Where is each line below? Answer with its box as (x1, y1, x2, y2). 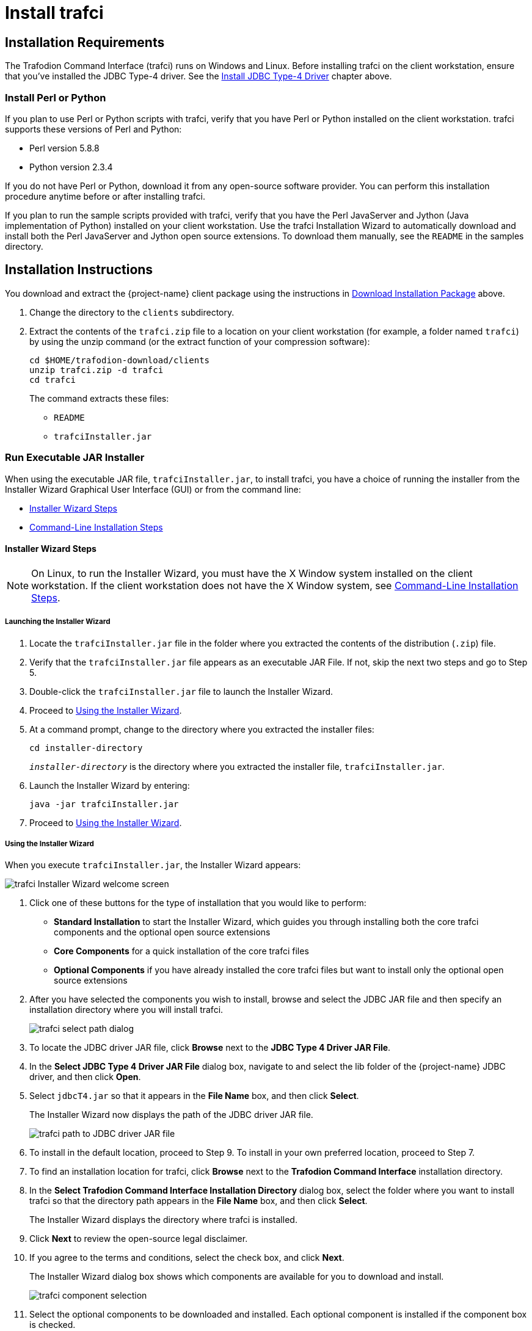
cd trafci (29, 374, 76, 385)
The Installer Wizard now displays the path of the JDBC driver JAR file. (29, 1109, 313, 1120)
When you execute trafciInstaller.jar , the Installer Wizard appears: (5, 860, 301, 871)
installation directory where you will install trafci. (29, 1004, 224, 1015)
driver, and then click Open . (29, 1072, 141, 1083)
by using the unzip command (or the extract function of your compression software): (29, 336, 370, 347)
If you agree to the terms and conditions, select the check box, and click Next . (29, 1252, 344, 1263)
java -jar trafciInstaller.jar (29, 799, 179, 809)
